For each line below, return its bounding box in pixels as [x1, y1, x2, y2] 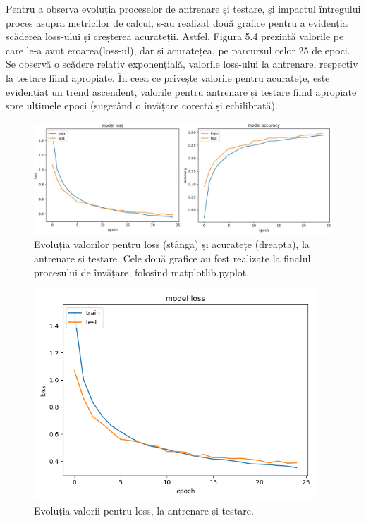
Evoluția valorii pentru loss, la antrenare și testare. [34, 503, 254, 518]
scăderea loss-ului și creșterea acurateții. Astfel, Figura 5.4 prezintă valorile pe [6, 29, 344, 44]
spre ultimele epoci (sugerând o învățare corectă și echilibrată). [6, 98, 278, 113]
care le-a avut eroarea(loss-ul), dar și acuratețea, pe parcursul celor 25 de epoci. [6, 42, 350, 57]
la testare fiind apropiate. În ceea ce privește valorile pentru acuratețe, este [6, 70, 330, 85]
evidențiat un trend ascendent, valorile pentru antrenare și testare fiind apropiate [6, 84, 357, 99]
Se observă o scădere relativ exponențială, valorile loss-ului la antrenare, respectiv [6, 56, 358, 71]
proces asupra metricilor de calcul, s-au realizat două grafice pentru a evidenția [6, 15, 348, 30]
